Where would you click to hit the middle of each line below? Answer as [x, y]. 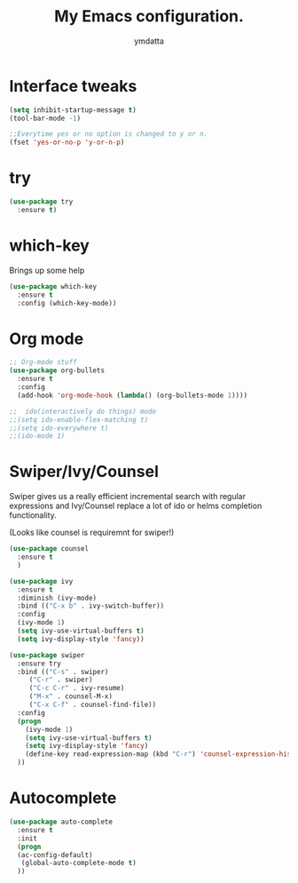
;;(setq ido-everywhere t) [59, 428]
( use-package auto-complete [61, 822]
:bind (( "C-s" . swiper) [63, 672]
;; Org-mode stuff [43, 362]
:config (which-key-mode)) [67, 303]
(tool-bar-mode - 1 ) [45, 118]
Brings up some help [47, 270]
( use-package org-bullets [57, 370]
